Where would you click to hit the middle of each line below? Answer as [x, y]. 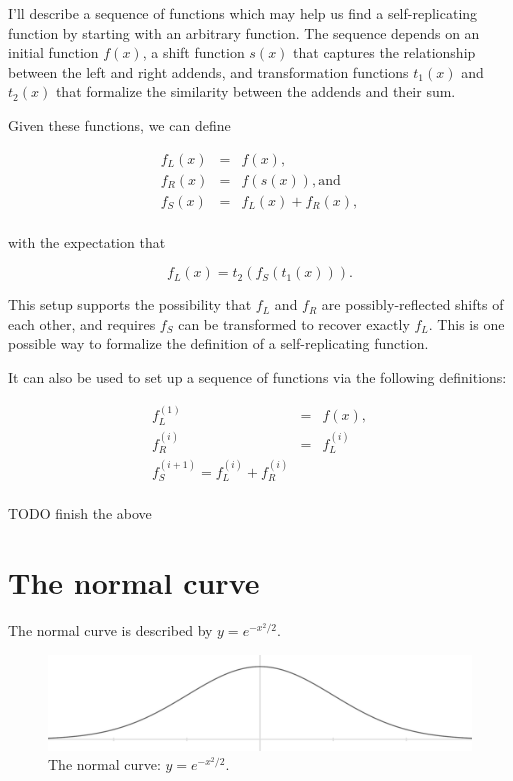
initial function [53, 52]
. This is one [466, 323]
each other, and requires [82, 323]
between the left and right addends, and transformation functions [208, 71]
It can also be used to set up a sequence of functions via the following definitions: [257, 377]
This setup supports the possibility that [130, 304]
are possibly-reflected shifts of [412, 304]
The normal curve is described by [110, 630]
